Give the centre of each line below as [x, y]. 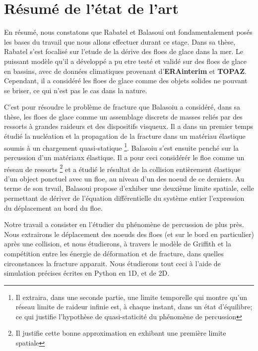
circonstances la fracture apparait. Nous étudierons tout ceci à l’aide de [112, 263]
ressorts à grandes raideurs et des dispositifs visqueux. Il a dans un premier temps [129, 126]
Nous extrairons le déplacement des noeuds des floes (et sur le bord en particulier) [129, 234]
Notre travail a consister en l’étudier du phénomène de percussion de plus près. [124, 224]
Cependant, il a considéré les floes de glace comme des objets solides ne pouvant [126, 81]
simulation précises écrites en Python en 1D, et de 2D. [87, 273]
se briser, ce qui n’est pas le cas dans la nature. [76, 90]
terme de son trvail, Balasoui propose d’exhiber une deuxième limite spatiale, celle [129, 188]
